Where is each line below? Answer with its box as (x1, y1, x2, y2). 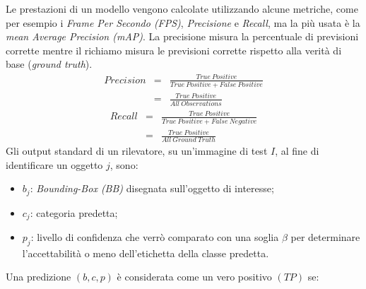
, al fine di (275, 143, 319, 158)
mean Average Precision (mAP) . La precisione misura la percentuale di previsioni (6, 29, 359, 44)
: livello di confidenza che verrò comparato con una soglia (30, 230, 279, 244)
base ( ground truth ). (6, 57, 93, 71)
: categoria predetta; (30, 205, 118, 220)
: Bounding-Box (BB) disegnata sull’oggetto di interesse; (30, 181, 274, 196)
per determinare (290, 230, 360, 244)
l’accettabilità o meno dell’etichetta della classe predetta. (22, 245, 269, 260)
